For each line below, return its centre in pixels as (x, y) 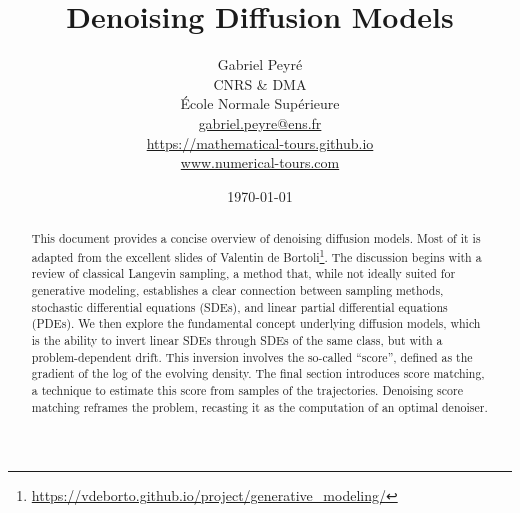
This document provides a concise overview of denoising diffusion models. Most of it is (256, 238)
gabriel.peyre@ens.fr (260, 122)
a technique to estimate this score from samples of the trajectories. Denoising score (247, 389)
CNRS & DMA (260, 83)
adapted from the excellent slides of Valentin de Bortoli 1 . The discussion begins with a (256, 255)
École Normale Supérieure (260, 103)
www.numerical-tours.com (260, 162)
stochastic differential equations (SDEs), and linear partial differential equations (239, 306)
